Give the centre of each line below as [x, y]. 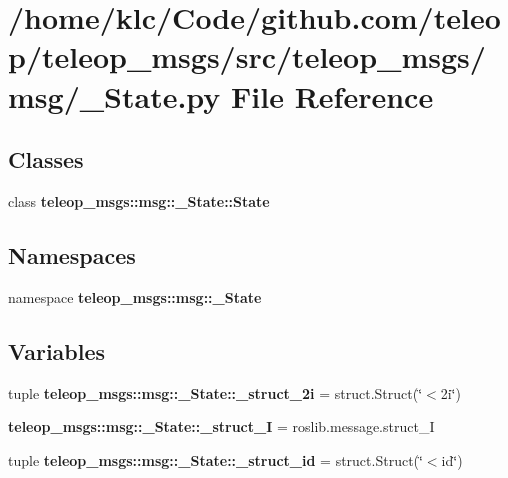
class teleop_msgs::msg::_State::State [139, 200]
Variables [57, 350]
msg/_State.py [114, 95]
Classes [46, 159]
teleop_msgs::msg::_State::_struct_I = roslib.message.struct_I [221, 426]
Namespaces [72, 254]
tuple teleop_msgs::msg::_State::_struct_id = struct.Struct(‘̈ [215, 459]
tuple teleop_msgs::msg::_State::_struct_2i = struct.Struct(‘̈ [215, 392]
